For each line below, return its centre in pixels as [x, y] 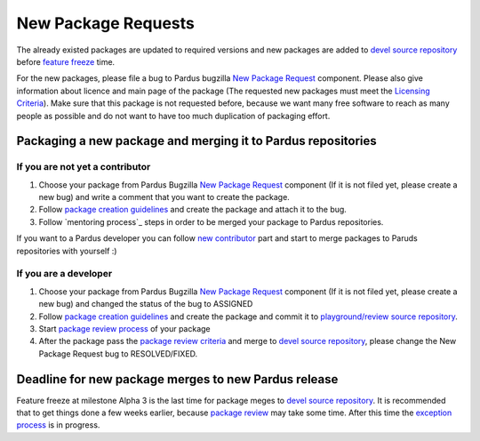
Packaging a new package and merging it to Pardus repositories [196, 141]
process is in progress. [58, 425]
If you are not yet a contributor [84, 167]
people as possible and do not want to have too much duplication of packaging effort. [173, 116]
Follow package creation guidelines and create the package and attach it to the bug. [192, 210]
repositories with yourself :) [67, 251]
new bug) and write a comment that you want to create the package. [164, 197]
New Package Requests [105, 23]
